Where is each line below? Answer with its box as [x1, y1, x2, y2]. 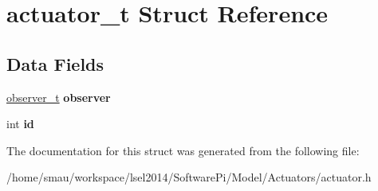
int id [6, 115, 34, 132]
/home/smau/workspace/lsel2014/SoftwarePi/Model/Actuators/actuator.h [6, 169, 372, 185]
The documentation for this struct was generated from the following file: [6, 142, 360, 158]
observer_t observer [6, 88, 111, 105]
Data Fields [6, 51, 104, 76]
